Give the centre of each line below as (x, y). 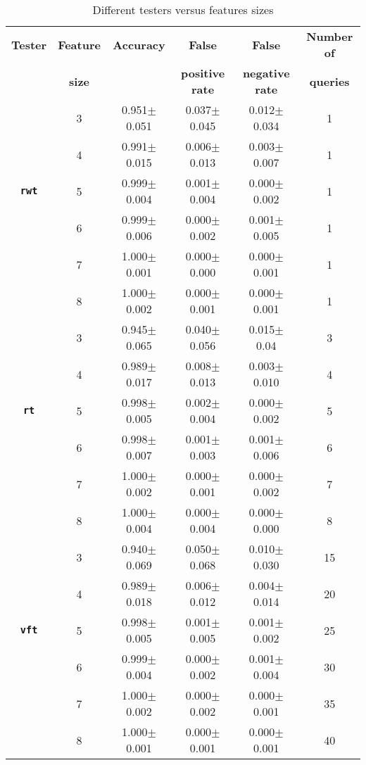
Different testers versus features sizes (183, 10)
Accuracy (139, 44)
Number (330, 36)
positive (203, 73)
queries (329, 81)
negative (266, 73)
